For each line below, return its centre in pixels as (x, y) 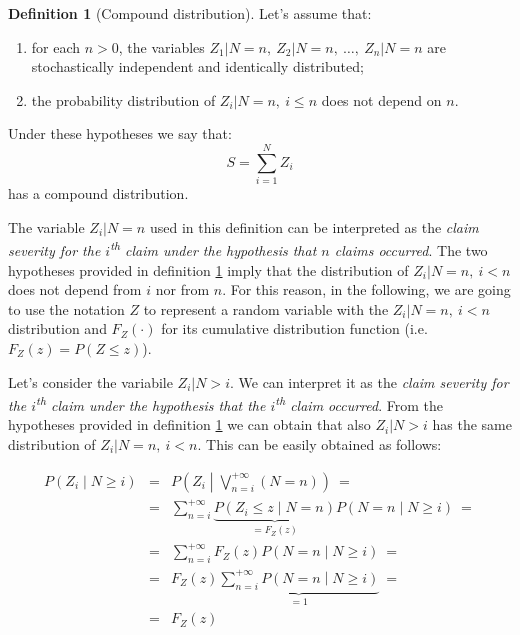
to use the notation (66, 308)
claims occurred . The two (411, 249)
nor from (182, 289)
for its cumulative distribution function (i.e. (294, 328)
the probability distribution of (123, 99)
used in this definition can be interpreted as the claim (314, 226)
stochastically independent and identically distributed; (197, 66)
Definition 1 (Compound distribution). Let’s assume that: (190, 13)
